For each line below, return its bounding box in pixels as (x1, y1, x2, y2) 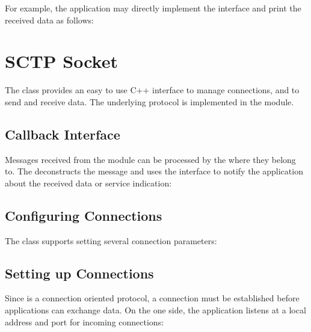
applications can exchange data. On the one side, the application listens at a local (5, 304, 306, 316)
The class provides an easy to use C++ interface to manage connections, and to (5, 84, 300, 96)
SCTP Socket (5, 49, 118, 73)
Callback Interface (5, 124, 120, 143)
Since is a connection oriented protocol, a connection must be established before (5, 292, 300, 304)
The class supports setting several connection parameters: (5, 234, 217, 247)
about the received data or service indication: (5, 176, 172, 189)
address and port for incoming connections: (5, 315, 164, 328)
